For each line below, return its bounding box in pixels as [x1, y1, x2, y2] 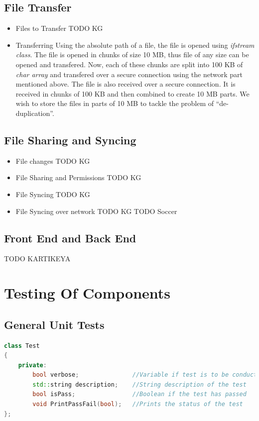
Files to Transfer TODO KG [15, 23, 103, 33]
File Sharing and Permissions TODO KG [15, 172, 141, 183]
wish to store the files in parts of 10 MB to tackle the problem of [15, 98, 214, 108]
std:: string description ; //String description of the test [32, 381, 247, 388]
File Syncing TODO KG [15, 189, 90, 199]
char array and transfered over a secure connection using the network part [15, 69, 243, 79]
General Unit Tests [4, 316, 105, 332]
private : [18, 361, 47, 369]
